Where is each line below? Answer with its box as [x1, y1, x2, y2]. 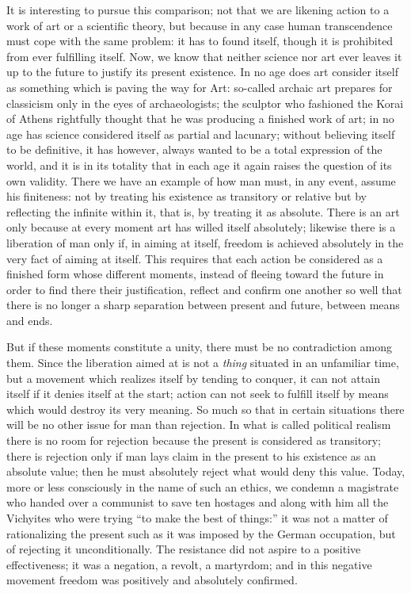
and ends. [6, 312, 53, 328]
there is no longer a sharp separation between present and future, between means [6, 296, 400, 313]
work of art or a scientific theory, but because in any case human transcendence [6, 17, 393, 33]
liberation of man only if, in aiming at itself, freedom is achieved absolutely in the [6, 234, 404, 251]
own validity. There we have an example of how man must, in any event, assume [6, 172, 396, 189]
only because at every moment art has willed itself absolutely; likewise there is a [6, 219, 396, 235]
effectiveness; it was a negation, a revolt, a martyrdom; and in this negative [6, 556, 372, 572]
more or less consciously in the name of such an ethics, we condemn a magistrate [6, 478, 399, 495]
